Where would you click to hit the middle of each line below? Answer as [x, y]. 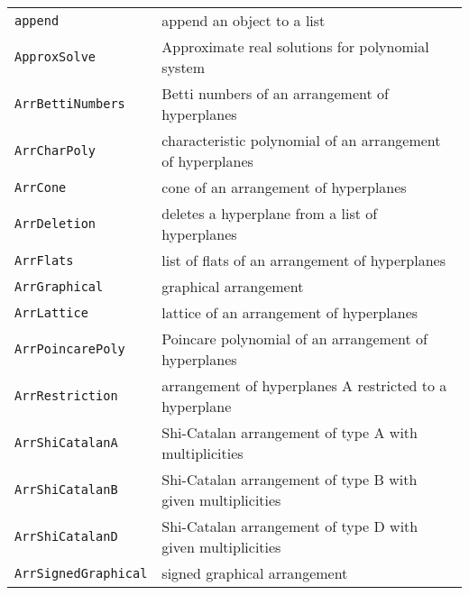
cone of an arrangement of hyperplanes [284, 187]
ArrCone [41, 187]
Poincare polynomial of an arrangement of [294, 339]
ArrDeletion [55, 224]
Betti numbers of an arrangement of [275, 93]
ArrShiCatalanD [66, 536]
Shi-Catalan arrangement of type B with [290, 479]
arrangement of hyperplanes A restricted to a [304, 385]
